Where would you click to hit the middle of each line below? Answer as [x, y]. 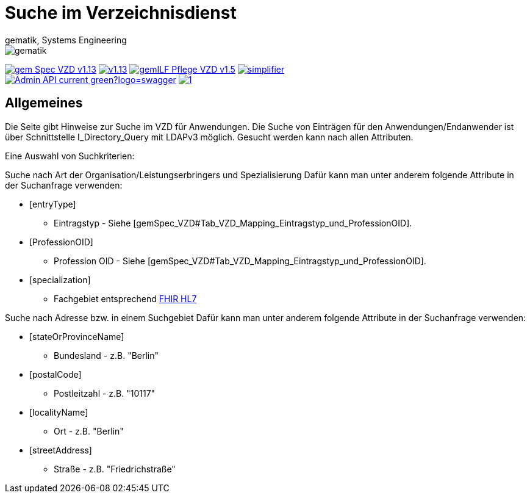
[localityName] [59, 412]
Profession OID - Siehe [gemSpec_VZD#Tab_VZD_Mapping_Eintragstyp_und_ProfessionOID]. [240, 261]
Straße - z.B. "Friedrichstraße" [115, 469]
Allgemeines [44, 103]
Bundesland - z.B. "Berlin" [106, 355]
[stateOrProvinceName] [77, 336]
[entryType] [53, 204]
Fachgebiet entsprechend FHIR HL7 [125, 298]
